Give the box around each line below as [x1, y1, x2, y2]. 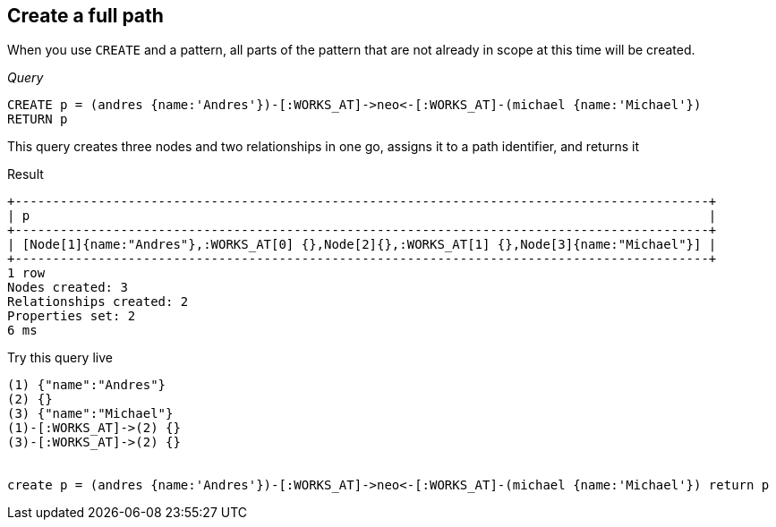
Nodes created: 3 [7, 280, 128, 295]
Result [7, 166, 44, 183]
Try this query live [7, 350, 113, 366]
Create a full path [7, 4, 164, 27]
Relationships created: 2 [7, 294, 189, 310]
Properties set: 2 [7, 309, 136, 324]
